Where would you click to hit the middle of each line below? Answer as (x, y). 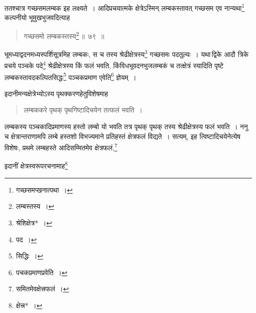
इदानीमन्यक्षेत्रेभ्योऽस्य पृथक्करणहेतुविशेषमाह (56, 93)
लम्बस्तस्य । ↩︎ (35, 206)
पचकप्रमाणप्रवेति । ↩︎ (42, 272)
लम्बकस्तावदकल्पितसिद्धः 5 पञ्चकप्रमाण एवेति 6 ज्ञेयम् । (71, 76)
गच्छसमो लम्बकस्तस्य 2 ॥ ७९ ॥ (64, 35)
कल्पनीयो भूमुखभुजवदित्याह (37, 17)
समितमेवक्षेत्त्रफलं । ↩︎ (43, 289)
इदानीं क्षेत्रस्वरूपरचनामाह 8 (36, 165)
